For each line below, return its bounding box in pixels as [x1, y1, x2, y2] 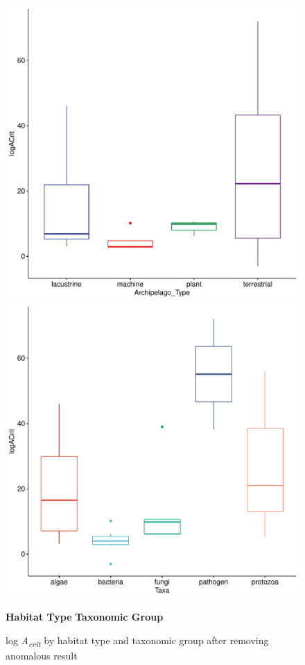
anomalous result [6, 648, 78, 662]
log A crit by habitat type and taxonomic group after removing [6, 632, 269, 649]
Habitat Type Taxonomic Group [6, 609, 164, 624]
